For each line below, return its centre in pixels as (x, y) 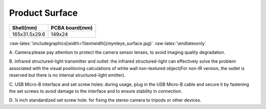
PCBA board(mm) (72, 28)
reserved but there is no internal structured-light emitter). (67, 75)
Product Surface (44, 13)
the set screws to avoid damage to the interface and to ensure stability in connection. (96, 91)
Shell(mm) (24, 28)
